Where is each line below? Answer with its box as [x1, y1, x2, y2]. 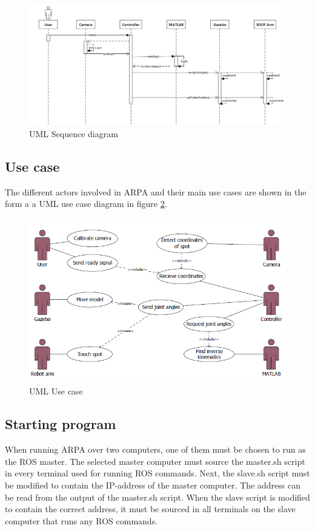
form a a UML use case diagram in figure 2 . [5, 197, 167, 210]
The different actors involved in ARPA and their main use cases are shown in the [5, 185, 307, 198]
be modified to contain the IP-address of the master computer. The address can [5, 478, 300, 491]
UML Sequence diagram [29, 127, 118, 140]
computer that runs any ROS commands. [5, 514, 158, 527]
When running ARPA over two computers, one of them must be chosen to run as [5, 443, 306, 456]
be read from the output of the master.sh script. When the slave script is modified [5, 490, 310, 503]
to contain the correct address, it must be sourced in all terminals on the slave [5, 502, 296, 515]
